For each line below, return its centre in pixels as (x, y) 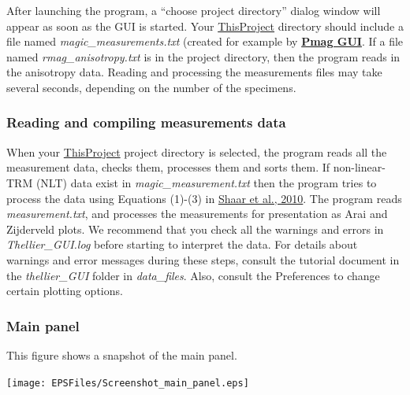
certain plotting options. (65, 291)
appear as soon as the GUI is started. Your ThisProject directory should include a (205, 26)
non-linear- (359, 167)
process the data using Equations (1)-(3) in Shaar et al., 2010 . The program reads (204, 198)
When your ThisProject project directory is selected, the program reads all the (197, 151)
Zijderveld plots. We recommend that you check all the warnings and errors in (195, 229)
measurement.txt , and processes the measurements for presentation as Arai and (197, 214)
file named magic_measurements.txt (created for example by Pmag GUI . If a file (205, 41)
